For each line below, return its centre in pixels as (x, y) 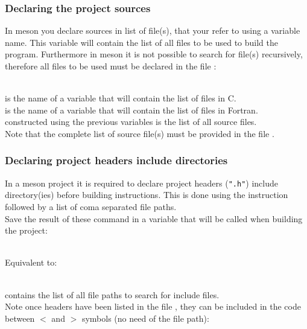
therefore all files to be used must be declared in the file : (111, 66)
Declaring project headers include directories (116, 160)
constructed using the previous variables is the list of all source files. (131, 122)
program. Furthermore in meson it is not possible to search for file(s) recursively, (154, 54)
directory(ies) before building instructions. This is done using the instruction (147, 195)
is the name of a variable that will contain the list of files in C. (121, 98)
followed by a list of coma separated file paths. (91, 207)
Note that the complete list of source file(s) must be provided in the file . (140, 133)
